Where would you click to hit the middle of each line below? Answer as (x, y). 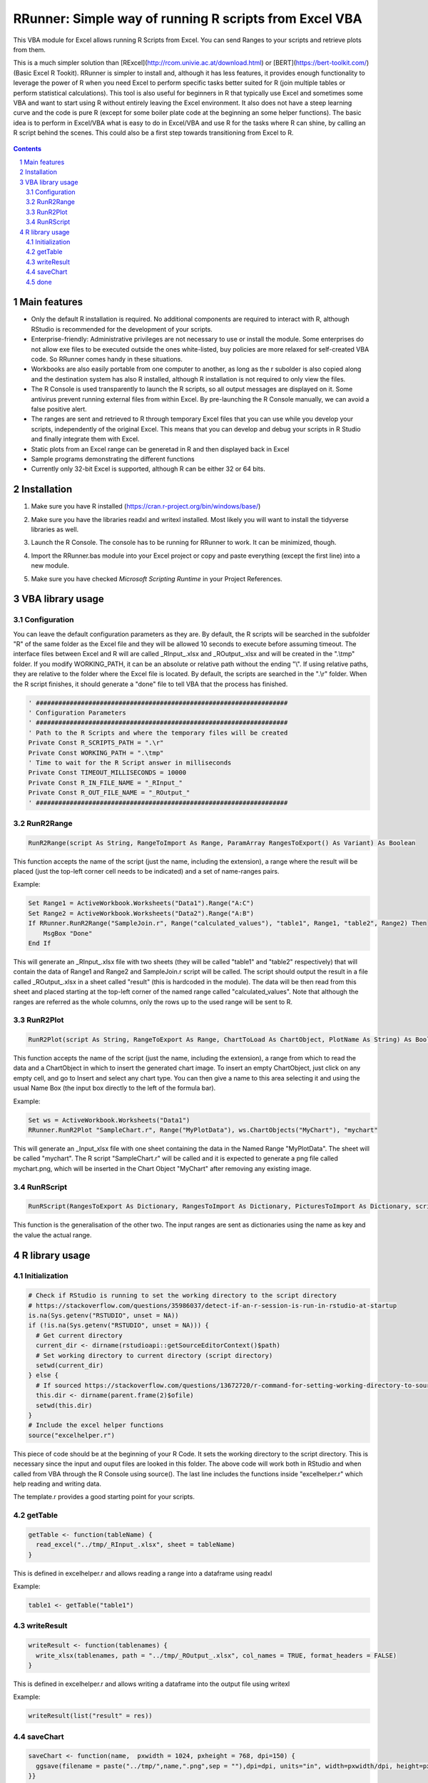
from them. (30, 49)
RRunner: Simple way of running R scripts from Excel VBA (188, 19)
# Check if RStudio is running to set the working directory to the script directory (182, 1296)
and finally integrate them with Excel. (85, 439)
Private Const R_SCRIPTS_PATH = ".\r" (96, 743)
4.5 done (39, 282)
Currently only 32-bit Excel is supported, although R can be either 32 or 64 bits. (148, 469)
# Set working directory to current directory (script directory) (154, 1355)
